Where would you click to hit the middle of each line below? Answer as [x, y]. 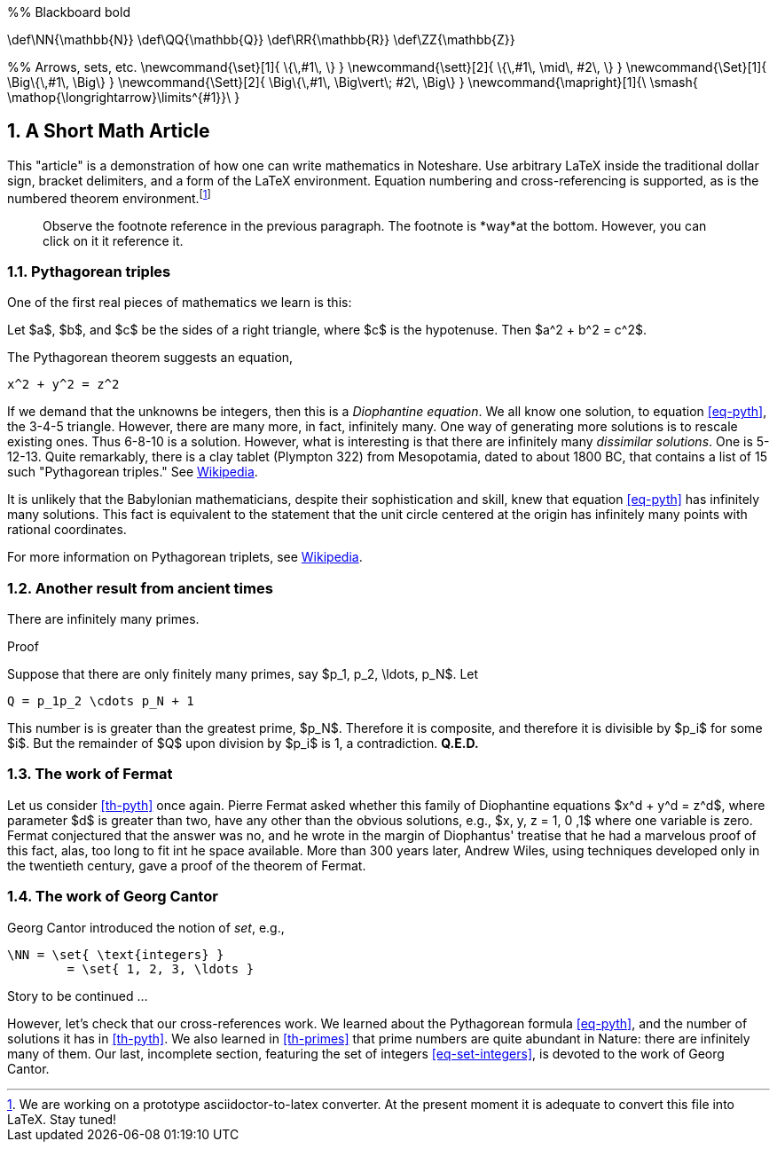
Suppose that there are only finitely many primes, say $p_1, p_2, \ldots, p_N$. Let [243, 674]
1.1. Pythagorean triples [89, 271]
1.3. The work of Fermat [90, 774]
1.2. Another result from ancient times [140, 588]
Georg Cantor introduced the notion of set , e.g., [146, 927]
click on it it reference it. [113, 240]
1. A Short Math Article [109, 131]
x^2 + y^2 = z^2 [63, 385]
